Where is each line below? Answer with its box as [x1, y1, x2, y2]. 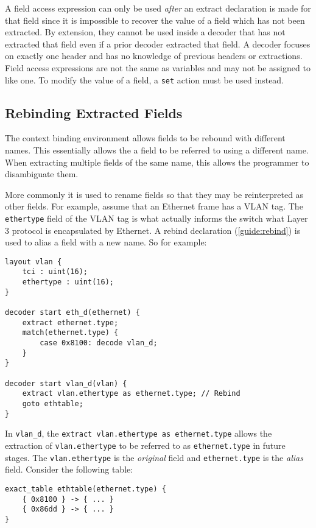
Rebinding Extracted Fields [5, 103, 183, 122]
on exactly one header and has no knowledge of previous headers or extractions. [5, 49, 303, 62]
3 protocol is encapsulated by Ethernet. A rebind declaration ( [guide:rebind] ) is [5, 224, 301, 236]
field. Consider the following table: [5, 463, 133, 476]
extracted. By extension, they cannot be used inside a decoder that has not [5, 26, 286, 38]
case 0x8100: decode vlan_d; [40, 339, 158, 348]
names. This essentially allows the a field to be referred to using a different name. [5, 144, 309, 157]
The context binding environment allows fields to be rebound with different [5, 132, 286, 144]
